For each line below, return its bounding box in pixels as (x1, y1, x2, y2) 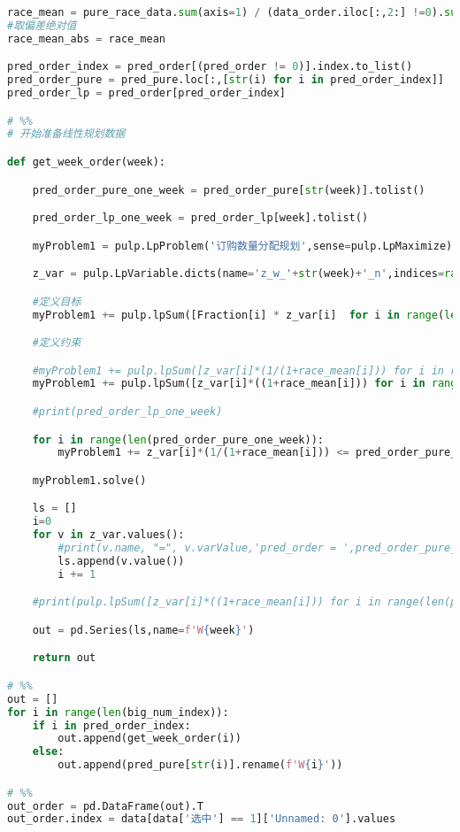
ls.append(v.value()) (57, 554, 185, 567)
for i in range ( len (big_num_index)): (7, 705, 229, 719)
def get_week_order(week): (7, 155, 165, 168)
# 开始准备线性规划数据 (7, 127, 126, 141)
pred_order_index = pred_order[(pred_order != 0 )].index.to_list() (7, 60, 413, 73)
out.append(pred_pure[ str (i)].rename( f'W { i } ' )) (57, 759, 343, 772)
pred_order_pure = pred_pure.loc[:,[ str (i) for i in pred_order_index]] (7, 73, 445, 87)
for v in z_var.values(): (32, 528, 185, 542)
